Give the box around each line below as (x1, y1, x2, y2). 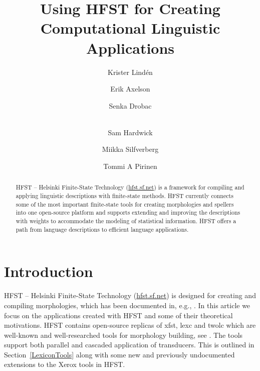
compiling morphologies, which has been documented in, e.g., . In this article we (4, 300, 250, 310)
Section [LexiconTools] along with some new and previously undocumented (4, 349, 235, 359)
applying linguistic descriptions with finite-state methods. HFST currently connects (16, 192, 233, 200)
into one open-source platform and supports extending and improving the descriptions (16, 208, 240, 217)
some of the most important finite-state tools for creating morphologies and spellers (16, 200, 234, 208)
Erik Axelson (110, 83, 150, 94)
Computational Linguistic (40, 18, 220, 38)
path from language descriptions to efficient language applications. (16, 225, 189, 233)
